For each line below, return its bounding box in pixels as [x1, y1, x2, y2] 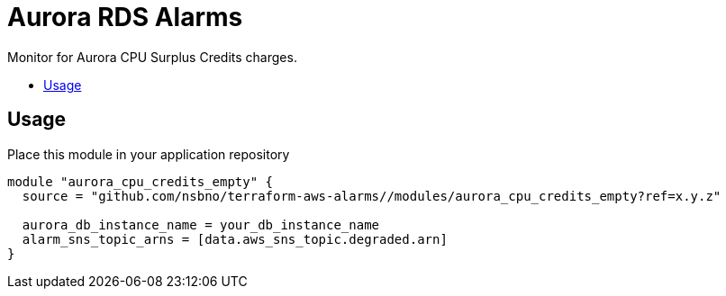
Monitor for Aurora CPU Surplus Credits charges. [7, 49, 297, 65]
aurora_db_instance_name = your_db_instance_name [22, 217, 380, 232]
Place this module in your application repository [7, 146, 290, 162]
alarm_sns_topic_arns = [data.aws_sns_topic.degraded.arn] [22, 231, 448, 247]
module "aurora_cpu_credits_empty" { [7, 174, 274, 189]
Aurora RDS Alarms [7, 2, 243, 32]
